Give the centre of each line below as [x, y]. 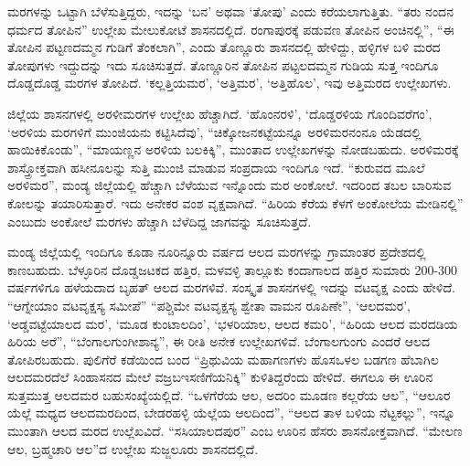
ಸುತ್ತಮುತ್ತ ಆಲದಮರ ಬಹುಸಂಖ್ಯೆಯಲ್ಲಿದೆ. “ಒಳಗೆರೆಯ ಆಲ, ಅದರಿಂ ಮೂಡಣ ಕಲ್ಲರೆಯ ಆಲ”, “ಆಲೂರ [229, 394]
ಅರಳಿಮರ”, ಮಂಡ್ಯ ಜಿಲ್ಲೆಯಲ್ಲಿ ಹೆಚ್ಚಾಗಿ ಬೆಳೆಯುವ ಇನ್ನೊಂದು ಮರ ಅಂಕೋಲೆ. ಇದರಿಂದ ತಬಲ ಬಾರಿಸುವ [230, 185]
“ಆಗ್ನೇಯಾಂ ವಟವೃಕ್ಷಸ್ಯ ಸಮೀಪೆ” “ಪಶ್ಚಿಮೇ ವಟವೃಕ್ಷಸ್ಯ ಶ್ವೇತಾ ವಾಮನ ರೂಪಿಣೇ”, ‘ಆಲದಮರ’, [209, 305]
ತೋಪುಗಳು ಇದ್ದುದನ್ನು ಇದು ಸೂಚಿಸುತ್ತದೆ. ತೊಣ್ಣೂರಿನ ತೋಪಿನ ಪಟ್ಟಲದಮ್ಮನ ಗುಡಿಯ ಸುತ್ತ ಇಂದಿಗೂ [223, 64]
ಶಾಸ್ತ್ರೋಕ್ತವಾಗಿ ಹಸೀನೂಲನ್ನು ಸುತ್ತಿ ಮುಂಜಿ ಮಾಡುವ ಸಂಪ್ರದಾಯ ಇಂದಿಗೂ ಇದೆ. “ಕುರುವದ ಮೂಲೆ [216, 167]
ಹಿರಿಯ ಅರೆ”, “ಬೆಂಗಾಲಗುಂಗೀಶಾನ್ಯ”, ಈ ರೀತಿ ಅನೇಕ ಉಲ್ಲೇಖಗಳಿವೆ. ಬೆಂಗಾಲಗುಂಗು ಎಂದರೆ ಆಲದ [219, 341]
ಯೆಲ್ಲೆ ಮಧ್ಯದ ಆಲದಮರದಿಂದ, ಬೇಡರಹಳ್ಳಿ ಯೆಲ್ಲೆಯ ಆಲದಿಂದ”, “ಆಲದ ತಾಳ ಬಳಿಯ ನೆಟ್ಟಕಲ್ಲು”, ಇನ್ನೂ [231, 413]
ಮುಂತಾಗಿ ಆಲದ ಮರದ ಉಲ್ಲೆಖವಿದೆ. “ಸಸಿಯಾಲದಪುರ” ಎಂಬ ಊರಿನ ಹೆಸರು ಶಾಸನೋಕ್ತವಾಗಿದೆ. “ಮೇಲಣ [235, 431]
